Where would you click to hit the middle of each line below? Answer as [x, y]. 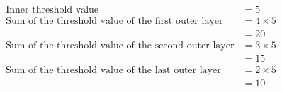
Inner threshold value [52, 10]
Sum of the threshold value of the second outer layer [120, 46]
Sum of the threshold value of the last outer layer [113, 71]
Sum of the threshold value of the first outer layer [114, 21]
